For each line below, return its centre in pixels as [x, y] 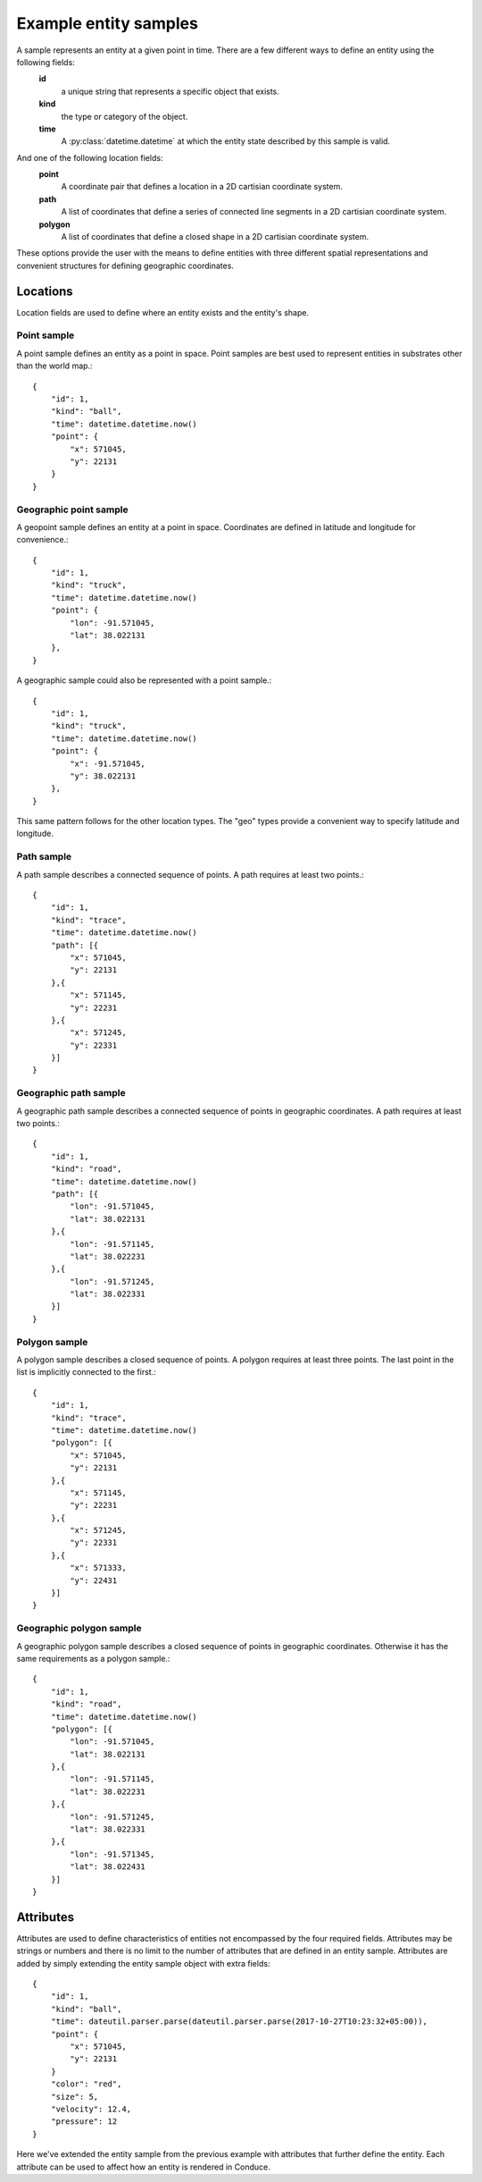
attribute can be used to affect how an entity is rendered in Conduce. [144, 2167]
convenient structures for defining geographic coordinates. [125, 265]
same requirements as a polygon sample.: [93, 1658]
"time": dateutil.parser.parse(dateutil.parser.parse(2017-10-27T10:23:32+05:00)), [239, 2022]
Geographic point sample [72, 510]
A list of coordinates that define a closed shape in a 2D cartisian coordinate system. [215, 237]
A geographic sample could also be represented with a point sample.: [144, 680]
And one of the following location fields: [90, 157]
